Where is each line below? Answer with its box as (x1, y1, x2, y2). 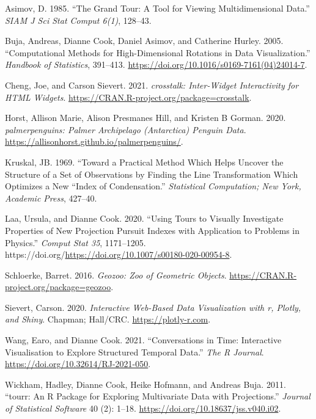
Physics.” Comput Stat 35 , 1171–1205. (5, 236, 146, 249)
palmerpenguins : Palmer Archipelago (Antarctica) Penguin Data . (5, 123, 246, 136)
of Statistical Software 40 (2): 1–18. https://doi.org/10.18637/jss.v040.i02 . (5, 402, 281, 415)
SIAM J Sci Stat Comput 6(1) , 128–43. (5, 13, 152, 26)
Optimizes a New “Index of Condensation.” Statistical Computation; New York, (5, 180, 301, 192)
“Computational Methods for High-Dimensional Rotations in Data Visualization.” (5, 46, 310, 59)
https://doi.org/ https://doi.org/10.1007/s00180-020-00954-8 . (5, 248, 232, 261)
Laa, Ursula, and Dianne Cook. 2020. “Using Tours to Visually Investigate (5, 212, 284, 225)
